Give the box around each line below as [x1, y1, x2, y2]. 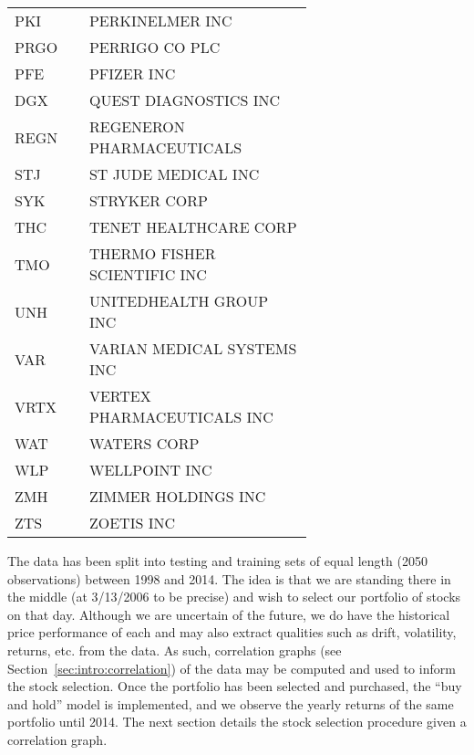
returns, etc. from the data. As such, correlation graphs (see [7, 640, 342, 659]
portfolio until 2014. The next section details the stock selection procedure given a [7, 712, 467, 731]
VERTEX [88, 385, 151, 406]
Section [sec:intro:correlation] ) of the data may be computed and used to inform [7, 658, 456, 677]
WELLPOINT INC [88, 459, 212, 480]
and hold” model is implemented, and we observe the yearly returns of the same [7, 694, 454, 713]
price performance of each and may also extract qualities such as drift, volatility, [7, 623, 457, 642]
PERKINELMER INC [88, 10, 232, 31]
